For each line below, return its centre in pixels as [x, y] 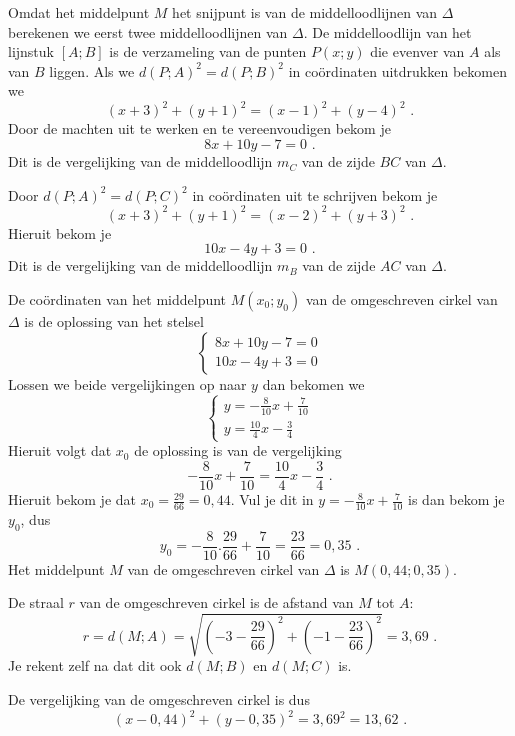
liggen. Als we [92, 70]
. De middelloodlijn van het [387, 31]
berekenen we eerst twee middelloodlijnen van [148, 31]
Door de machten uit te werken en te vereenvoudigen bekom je [199, 128]
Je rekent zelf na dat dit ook [95, 665]
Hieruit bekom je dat [72, 499]
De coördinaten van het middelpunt [117, 298]
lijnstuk [31, 51]
